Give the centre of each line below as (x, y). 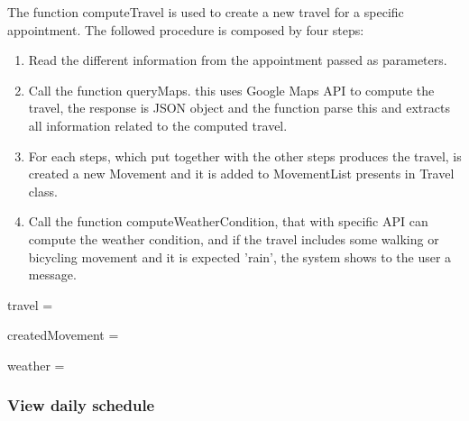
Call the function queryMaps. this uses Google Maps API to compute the (231, 90)
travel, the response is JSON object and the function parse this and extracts (239, 108)
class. (43, 191)
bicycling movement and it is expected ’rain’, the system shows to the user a (240, 256)
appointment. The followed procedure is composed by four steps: (186, 29)
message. (52, 275)
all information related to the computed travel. (158, 125)
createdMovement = (63, 335)
